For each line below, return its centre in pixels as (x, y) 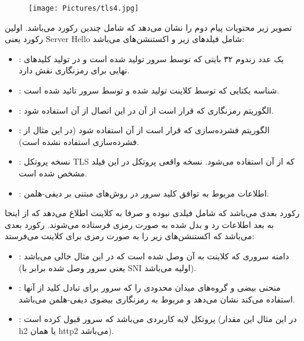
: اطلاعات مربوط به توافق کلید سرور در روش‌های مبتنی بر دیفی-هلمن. (144, 193)
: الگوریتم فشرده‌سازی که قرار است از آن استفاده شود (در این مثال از (144, 130)
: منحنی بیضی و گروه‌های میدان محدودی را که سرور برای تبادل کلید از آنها (150, 287)
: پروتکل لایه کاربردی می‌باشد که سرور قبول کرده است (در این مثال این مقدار (158, 319)
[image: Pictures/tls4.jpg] (84, 8)
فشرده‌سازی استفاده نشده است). (79, 141)
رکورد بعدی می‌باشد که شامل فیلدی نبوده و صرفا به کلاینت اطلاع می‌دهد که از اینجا (152, 213)
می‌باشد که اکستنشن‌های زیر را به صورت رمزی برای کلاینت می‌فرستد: (130, 236)
